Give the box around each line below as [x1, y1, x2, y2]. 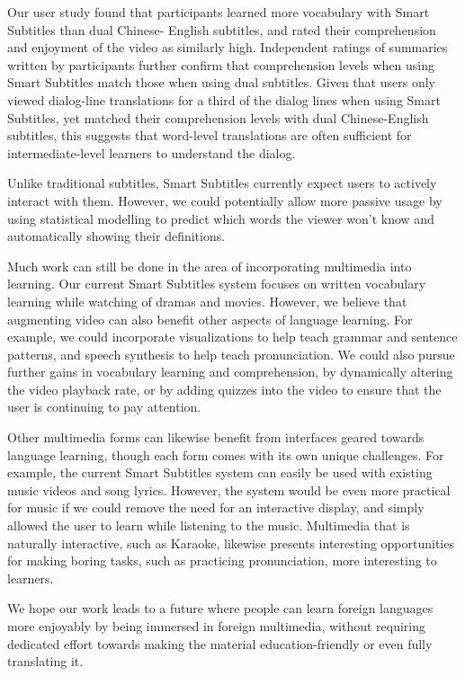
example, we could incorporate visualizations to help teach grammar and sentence [7, 327, 458, 346]
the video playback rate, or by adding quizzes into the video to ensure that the [7, 379, 442, 398]
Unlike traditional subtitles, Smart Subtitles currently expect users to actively [7, 173, 437, 192]
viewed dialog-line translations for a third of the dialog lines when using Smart [7, 90, 441, 109]
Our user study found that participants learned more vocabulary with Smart [7, 3, 430, 21]
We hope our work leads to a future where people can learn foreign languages [7, 599, 434, 618]
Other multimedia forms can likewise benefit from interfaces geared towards [7, 428, 425, 447]
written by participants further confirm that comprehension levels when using [7, 55, 435, 74]
